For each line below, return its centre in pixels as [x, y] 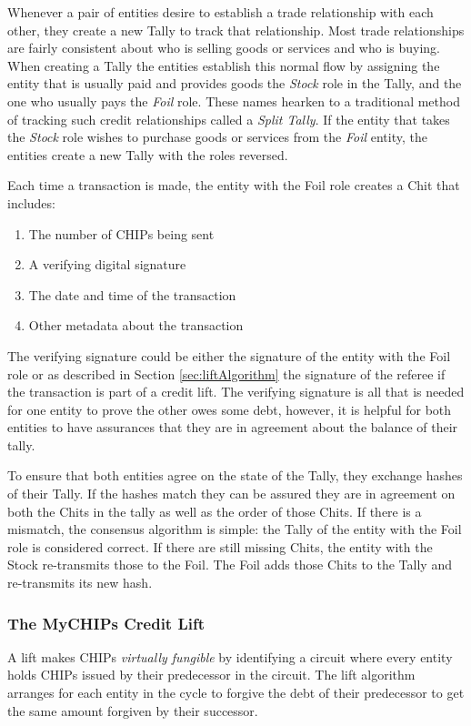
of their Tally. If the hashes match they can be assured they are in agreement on [231, 494]
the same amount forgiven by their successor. [133, 710]
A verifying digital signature [107, 264]
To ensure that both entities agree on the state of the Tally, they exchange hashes [235, 475]
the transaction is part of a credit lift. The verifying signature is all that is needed [236, 392]
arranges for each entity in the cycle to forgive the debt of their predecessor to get [236, 693]
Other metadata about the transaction [136, 325]
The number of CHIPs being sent [121, 233]
